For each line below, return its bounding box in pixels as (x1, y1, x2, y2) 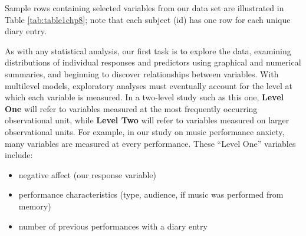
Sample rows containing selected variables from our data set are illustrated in (5, 2, 284, 14)
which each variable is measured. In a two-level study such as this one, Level (5, 91, 284, 103)
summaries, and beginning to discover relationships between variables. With (5, 67, 279, 80)
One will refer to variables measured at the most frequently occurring (5, 102, 258, 114)
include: (5, 149, 33, 161)
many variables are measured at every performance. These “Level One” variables (5, 137, 296, 149)
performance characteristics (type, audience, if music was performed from (18, 188, 284, 201)
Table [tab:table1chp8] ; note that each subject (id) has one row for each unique (5, 13, 291, 25)
